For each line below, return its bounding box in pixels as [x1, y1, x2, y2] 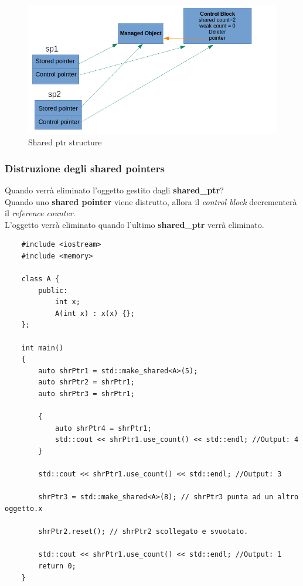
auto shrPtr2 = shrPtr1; [38, 378, 135, 387]
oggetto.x [5, 504, 43, 513]
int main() [21, 343, 64, 352]
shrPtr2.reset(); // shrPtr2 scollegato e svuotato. [38, 527, 248, 536]
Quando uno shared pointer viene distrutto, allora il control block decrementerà [5, 195, 297, 207]
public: [38, 286, 68, 295]
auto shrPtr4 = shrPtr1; [55, 424, 152, 432]
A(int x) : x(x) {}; [55, 309, 135, 318]
